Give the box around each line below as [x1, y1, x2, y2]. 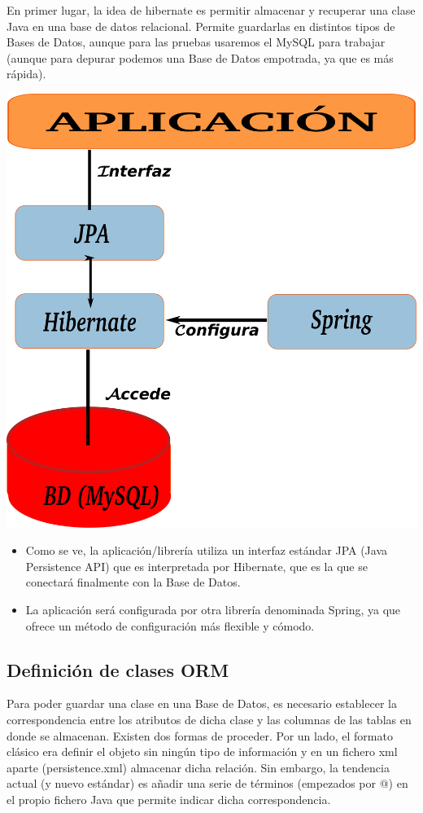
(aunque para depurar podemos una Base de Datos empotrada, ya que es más [7, 49, 394, 66]
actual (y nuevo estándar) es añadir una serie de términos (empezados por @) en [7, 775, 408, 792]
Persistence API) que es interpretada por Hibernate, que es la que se [25, 557, 368, 574]
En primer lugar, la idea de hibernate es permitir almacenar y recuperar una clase [7, 2, 416, 18]
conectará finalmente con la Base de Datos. [25, 573, 241, 591]
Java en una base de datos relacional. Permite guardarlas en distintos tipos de [7, 17, 395, 34]
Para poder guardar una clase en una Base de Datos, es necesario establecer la [7, 695, 397, 712]
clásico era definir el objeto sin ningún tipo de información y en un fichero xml [7, 743, 398, 760]
